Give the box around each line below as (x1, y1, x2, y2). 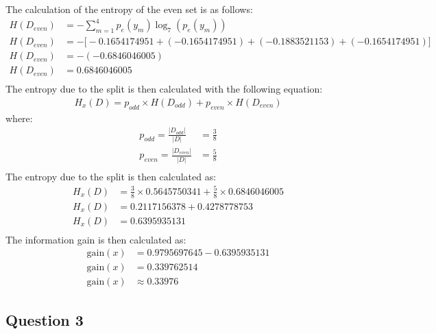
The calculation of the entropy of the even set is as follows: (5, 2, 253, 16)
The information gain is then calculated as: (5, 232, 186, 246)
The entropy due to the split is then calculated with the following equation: (5, 82, 323, 96)
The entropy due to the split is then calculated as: (5, 169, 217, 183)
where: (5, 110, 33, 125)
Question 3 (5, 309, 84, 330)
